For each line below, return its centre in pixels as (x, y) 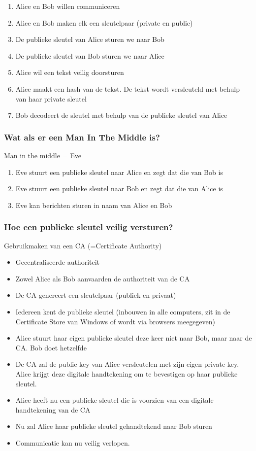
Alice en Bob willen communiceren (68, 6)
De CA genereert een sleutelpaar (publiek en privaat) (96, 295)
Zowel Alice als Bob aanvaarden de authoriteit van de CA (103, 278)
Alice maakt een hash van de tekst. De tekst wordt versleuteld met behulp (128, 88)
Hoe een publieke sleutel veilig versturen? (89, 227)
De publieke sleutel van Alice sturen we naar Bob (90, 39)
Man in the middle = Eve (43, 155)
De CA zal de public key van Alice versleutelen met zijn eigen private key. (127, 364)
